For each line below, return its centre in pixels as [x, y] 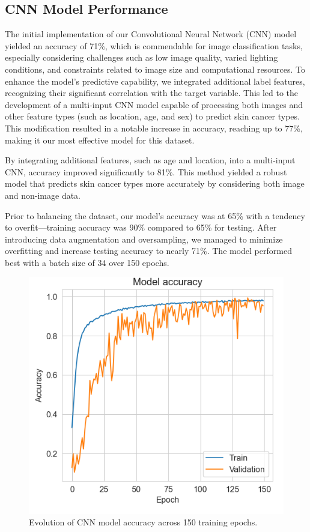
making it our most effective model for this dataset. [100, 140]
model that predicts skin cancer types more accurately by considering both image [155, 183]
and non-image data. [43, 195]
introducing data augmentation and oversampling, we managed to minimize [144, 239]
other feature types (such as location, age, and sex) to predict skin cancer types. [152, 116]
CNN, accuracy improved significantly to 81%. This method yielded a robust [146, 171]
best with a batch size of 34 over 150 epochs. [87, 262]
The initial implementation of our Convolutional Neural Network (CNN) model [151, 34]
